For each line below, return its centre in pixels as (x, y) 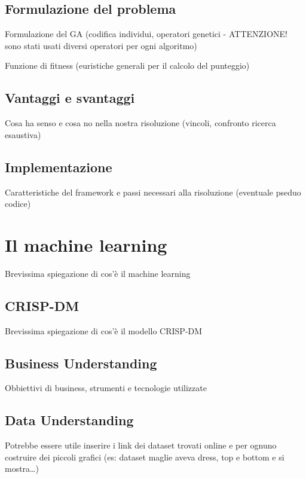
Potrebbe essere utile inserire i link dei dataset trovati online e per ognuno (141, 445)
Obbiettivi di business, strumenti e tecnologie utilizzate (106, 388)
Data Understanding (69, 420)
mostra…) (22, 469)
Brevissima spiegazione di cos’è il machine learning (98, 273)
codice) (18, 204)
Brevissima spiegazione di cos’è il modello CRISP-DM (104, 330)
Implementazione (59, 167)
